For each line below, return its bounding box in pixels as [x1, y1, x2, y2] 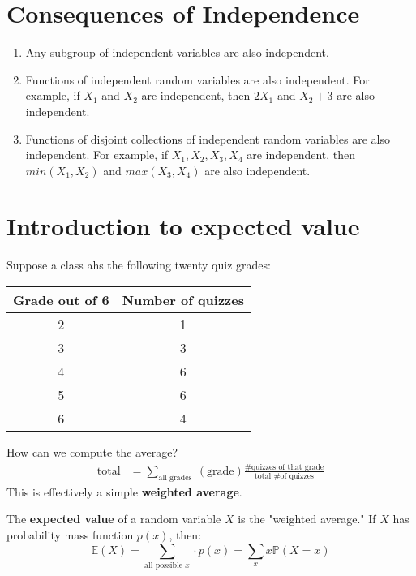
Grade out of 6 [13, 290, 109, 309]
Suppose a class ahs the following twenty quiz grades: [6, 256, 271, 273]
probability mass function [6, 526, 134, 543]
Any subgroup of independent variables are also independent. [25, 44, 329, 61]
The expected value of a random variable [6, 510, 221, 527]
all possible [144, 561, 183, 570]
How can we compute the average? [6, 444, 178, 460]
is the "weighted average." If [238, 510, 376, 527]
